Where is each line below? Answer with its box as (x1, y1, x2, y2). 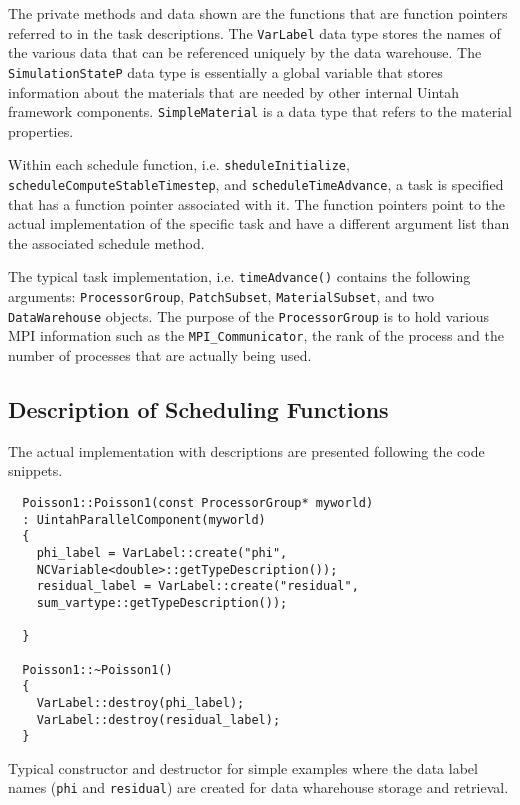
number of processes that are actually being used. (8, 345, 312, 366)
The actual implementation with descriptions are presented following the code (8, 440, 485, 461)
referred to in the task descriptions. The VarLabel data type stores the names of (8, 22, 501, 43)
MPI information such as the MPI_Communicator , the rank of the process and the (8, 325, 504, 346)
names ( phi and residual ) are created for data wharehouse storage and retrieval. (8, 777, 509, 798)
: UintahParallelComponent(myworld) (22, 512, 266, 527)
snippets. (8, 460, 63, 481)
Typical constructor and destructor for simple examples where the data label (8, 757, 478, 778)
